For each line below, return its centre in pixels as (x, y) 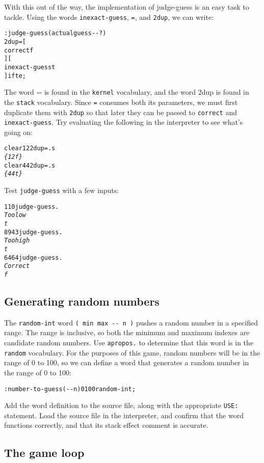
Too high (17, 241)
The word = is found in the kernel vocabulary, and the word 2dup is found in (127, 92)
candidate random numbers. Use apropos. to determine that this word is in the (129, 343)
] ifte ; (15, 76)
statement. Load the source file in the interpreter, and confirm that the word (124, 415)
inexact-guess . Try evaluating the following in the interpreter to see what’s (124, 122)
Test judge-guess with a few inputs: (62, 190)
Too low (15, 215)
